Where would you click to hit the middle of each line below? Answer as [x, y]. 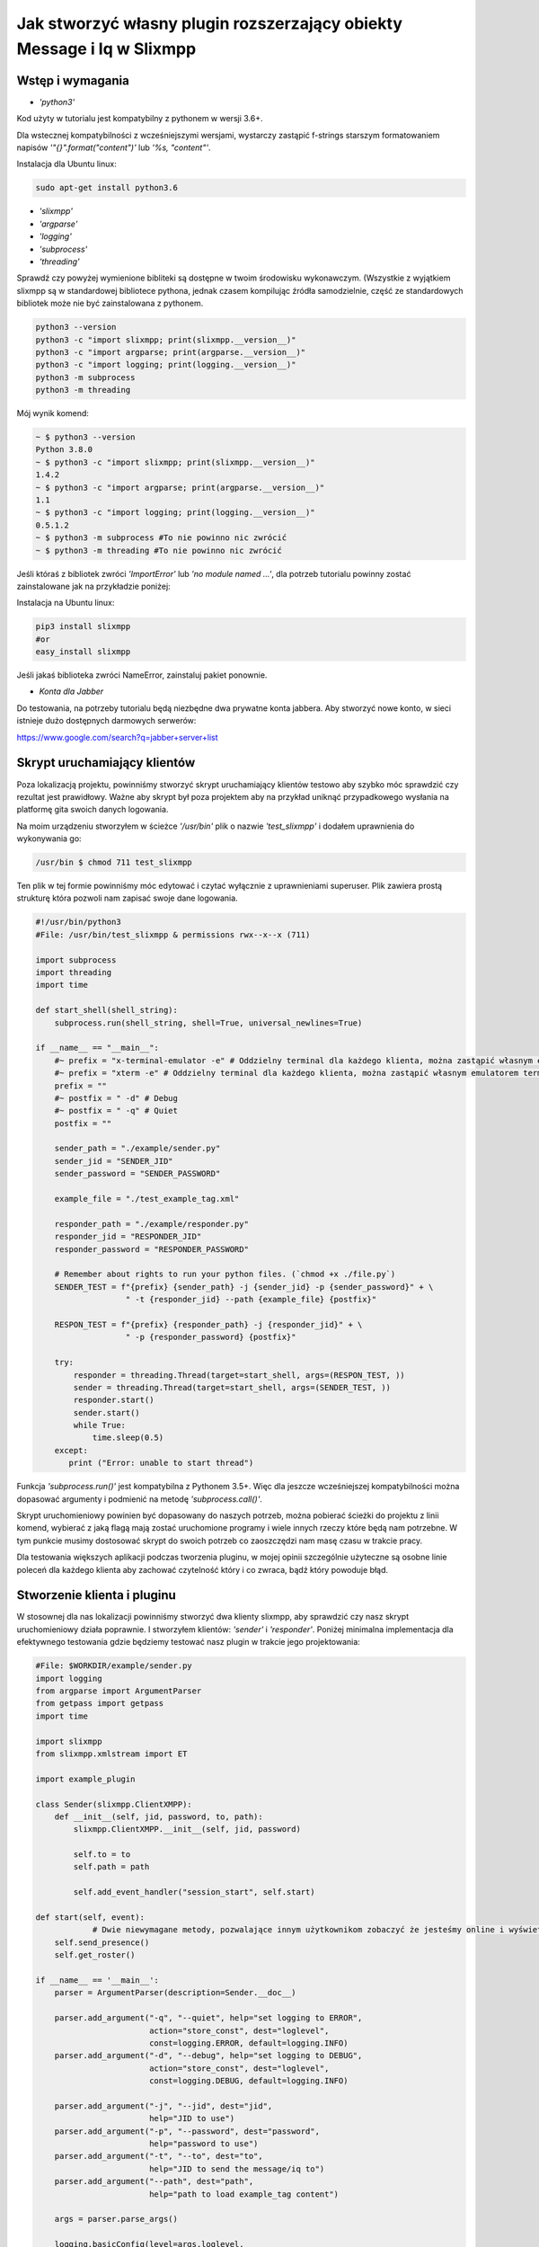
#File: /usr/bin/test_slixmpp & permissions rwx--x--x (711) [173, 934]
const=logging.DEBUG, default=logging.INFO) [248, 2081]
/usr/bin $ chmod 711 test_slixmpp [114, 862]
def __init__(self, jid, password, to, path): [159, 1816]
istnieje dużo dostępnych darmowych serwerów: [106, 721]
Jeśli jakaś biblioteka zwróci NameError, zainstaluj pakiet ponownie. [142, 675]
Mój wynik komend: [53, 413]
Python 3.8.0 [64, 450]
